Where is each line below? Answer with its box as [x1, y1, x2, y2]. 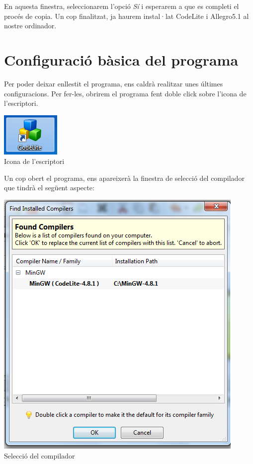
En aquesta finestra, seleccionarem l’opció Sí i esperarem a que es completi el [4, 1, 239, 11]
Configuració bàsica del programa [4, 49, 239, 70]
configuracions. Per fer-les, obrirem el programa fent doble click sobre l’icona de [4, 88, 247, 98]
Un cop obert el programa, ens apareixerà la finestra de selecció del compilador [4, 172, 245, 183]
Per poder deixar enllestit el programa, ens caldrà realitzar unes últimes [4, 78, 223, 88]
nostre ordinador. [4, 20, 57, 31]
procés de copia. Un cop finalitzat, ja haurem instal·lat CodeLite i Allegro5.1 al [4, 10, 249, 21]
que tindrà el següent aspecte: [4, 182, 94, 193]
